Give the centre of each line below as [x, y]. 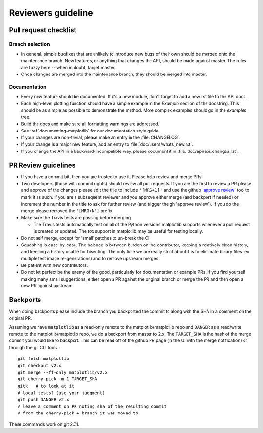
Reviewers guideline [51, 13]
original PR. [20, 318]
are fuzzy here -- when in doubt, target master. [68, 68]
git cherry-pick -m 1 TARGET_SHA [57, 379]
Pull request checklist [43, 30]
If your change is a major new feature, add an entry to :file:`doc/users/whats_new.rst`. [107, 144]
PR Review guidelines [42, 165]
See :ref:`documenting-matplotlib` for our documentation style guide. [91, 131]
